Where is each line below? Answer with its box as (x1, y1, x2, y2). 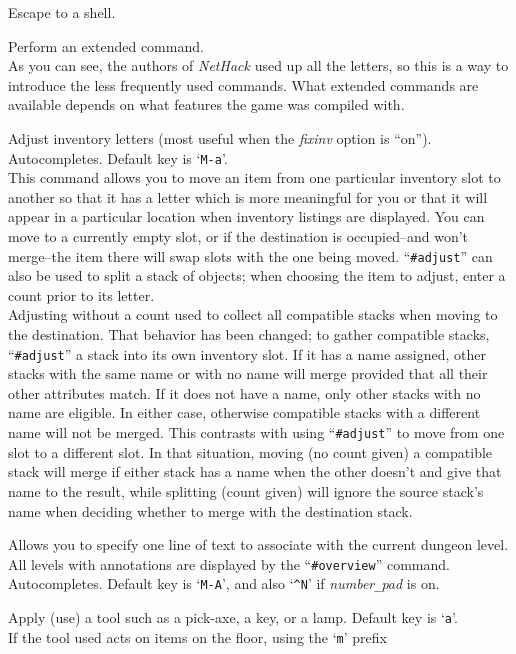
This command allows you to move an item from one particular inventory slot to (8, 167, 501, 188)
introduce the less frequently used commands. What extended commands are (8, 74, 479, 95)
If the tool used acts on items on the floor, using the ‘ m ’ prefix (8, 626, 387, 647)
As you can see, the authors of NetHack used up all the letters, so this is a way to (8, 55, 509, 76)
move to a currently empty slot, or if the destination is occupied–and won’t (8, 226, 469, 246)
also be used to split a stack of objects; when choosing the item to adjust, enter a (8, 265, 506, 286)
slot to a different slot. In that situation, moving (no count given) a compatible (8, 441, 493, 462)
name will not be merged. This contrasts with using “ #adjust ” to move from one (8, 422, 505, 443)
